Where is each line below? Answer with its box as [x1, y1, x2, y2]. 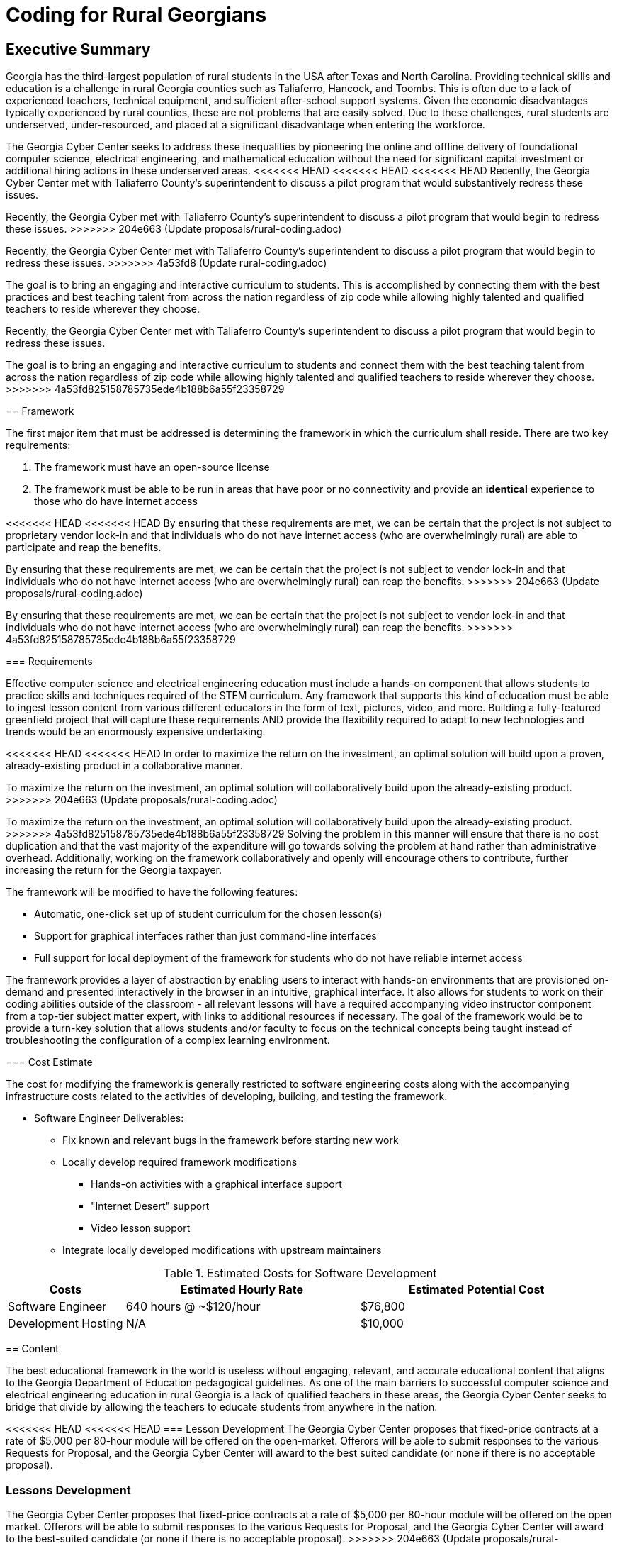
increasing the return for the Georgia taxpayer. [6, 864, 222, 877]
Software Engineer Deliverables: [34, 1112, 184, 1125]
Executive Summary [6, 40, 151, 58]
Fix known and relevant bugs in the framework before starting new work [62, 1134, 399, 1147]
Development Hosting [8, 1316, 123, 1331]
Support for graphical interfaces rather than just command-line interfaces [34, 930, 377, 942]
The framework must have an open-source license [34, 461, 270, 474]
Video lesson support [91, 1222, 191, 1235]
